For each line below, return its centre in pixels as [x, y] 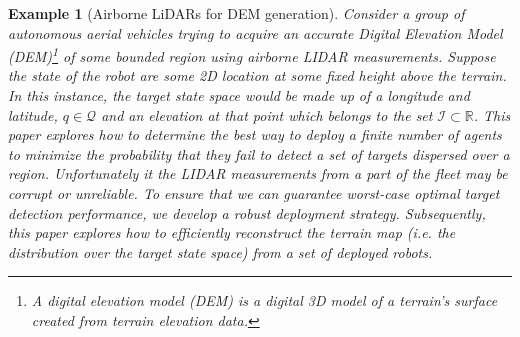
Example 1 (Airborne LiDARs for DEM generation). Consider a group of [236, 13]
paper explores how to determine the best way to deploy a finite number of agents [255, 134]
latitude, [33, 114]
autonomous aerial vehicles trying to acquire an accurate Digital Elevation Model [255, 32]
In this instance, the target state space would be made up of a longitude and [239, 95]
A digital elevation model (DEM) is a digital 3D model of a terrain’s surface [264, 300]
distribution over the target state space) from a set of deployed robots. [220, 251]
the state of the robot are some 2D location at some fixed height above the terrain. [257, 75]
